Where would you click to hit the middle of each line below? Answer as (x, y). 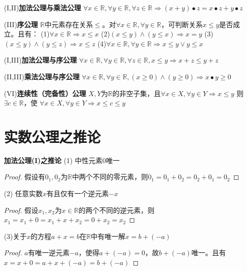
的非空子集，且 (137, 93)
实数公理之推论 (53, 136)
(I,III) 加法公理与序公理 (40, 60)
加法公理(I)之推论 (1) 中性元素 (53, 160)
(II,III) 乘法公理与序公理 (42, 76)
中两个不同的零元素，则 (110, 177)
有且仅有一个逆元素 (78, 193)
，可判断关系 (182, 24)
